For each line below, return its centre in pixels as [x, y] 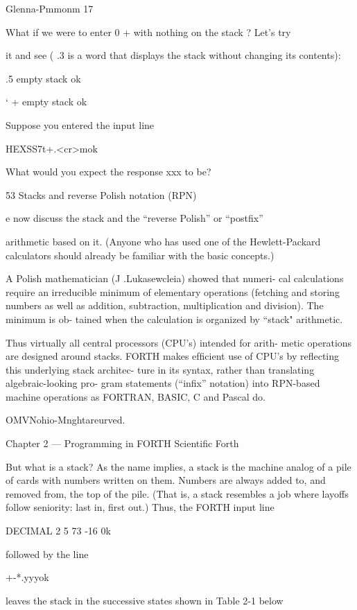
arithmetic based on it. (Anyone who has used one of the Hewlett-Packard [163, 241]
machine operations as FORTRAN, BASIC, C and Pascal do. [136, 396]
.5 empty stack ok [43, 78]
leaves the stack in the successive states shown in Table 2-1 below [145, 600]
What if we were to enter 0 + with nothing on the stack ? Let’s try [148, 32]
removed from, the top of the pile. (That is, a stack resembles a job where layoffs [177, 493]
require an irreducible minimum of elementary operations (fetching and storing [173, 291]
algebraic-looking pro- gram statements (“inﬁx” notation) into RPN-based [163, 383]
